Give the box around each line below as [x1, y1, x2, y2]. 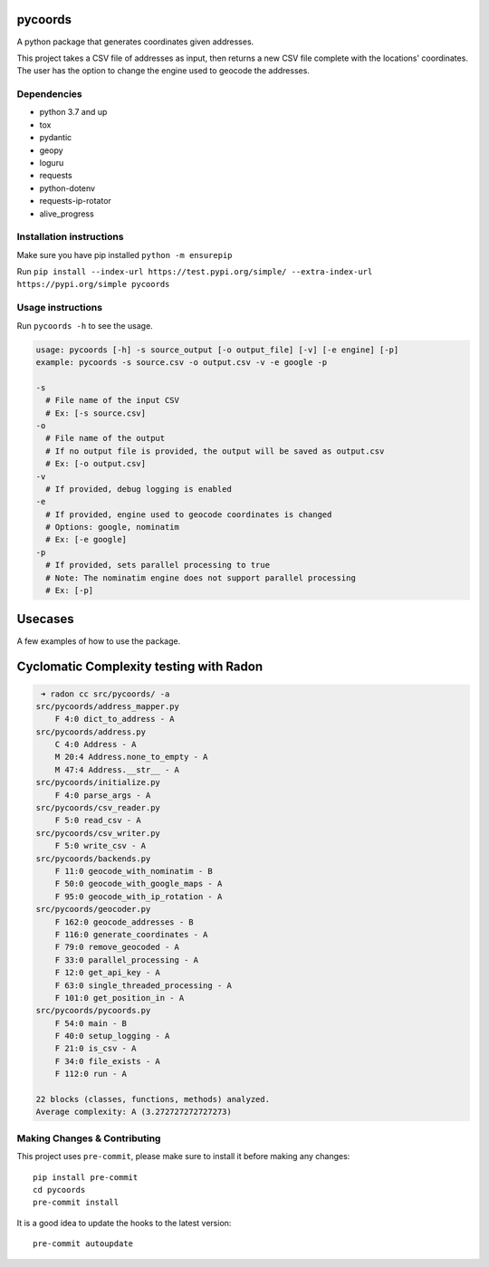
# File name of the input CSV [45, 395, 180, 406]
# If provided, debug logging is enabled [45, 484, 233, 494]
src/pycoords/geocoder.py [35, 904, 151, 915]
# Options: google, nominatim [45, 522, 180, 533]
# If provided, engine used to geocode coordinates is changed [45, 509, 332, 520]
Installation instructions [16, 231, 124, 244]
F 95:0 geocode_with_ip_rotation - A [54, 891, 223, 901]
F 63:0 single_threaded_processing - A [54, 980, 233, 991]
